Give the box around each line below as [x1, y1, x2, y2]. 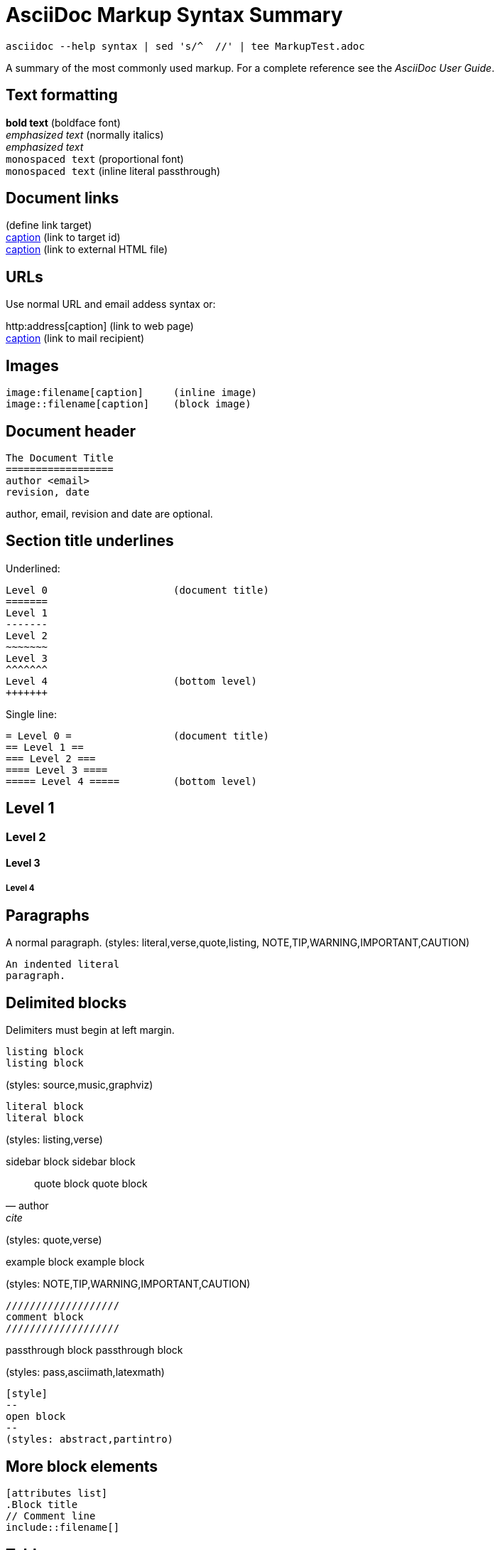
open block [6, 1411, 66, 1423]
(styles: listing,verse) [6, 1133, 103, 1146]
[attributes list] [6, 1487, 108, 1500]
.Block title [6, 1499, 78, 1511]
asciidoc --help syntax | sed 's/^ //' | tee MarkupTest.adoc [6, 40, 365, 52]
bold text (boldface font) [6, 116, 121, 129]
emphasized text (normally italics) [6, 128, 164, 141]
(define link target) [6, 219, 92, 232]
